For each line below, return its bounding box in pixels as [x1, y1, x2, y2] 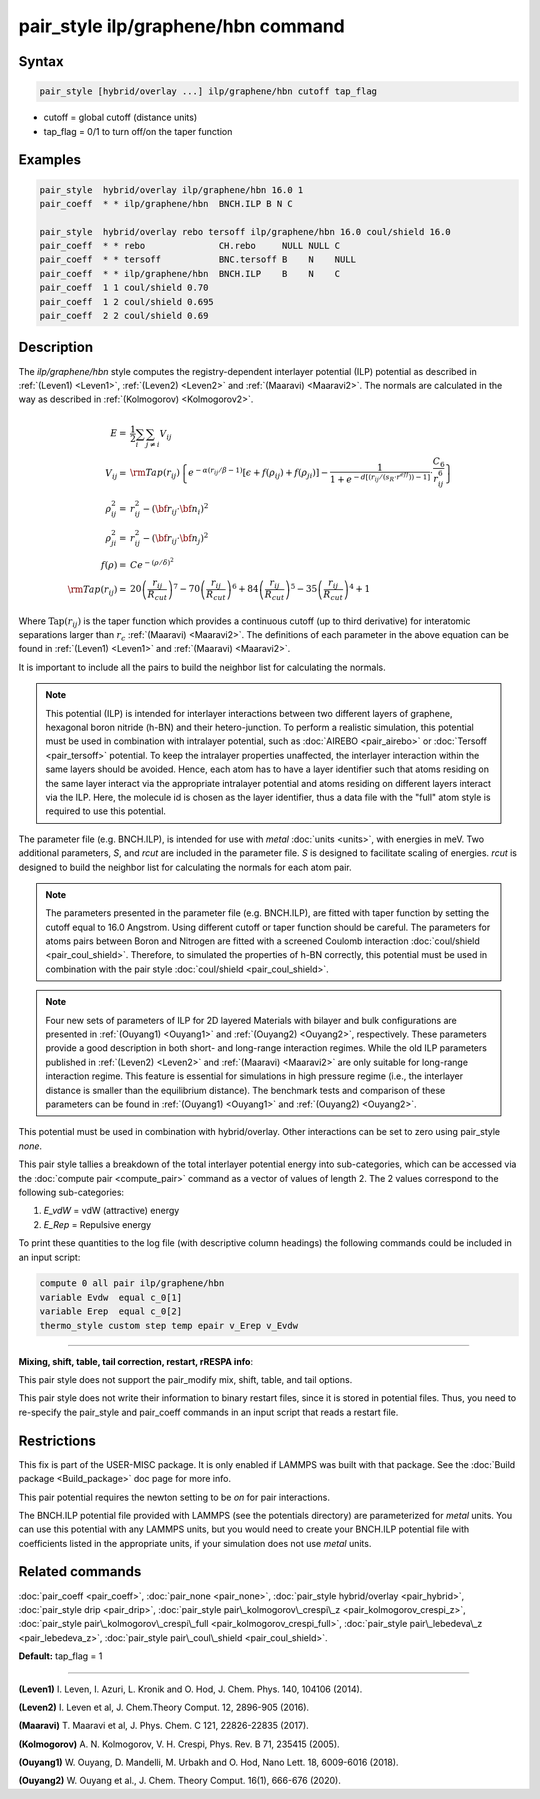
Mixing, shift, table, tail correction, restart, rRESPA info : [18, 1355, 254, 1367]
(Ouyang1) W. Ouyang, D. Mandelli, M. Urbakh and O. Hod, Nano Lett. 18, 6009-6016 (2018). [18, 1756, 399, 1769]
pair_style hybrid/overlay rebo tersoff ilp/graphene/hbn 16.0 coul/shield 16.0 [39, 226, 452, 237]
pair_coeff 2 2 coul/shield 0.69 [39, 310, 209, 322]
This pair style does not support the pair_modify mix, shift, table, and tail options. [18, 1374, 353, 1386]
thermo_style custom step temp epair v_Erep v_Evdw [39, 1320, 299, 1331]
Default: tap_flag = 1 [18, 1650, 103, 1662]
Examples [18, 151, 82, 169]
